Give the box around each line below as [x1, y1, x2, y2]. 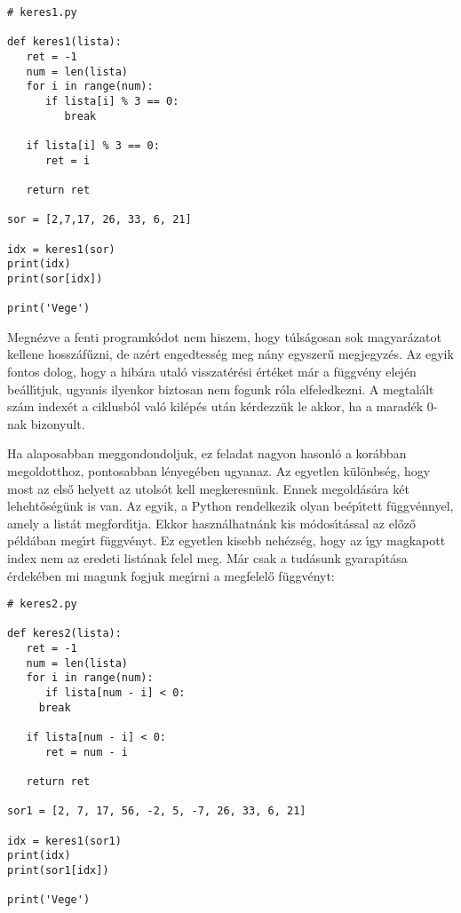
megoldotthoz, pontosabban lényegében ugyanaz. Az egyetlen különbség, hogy [7, 461, 431, 480]
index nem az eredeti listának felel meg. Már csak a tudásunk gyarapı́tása [7, 548, 408, 567]
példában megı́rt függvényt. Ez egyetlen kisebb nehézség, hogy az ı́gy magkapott [7, 531, 446, 550]
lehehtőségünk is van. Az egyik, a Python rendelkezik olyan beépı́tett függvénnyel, [7, 496, 454, 515]
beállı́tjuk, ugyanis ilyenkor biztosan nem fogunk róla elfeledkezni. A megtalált [7, 379, 434, 398]
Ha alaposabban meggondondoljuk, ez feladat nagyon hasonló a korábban [7, 444, 407, 463]
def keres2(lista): [7, 627, 122, 640]
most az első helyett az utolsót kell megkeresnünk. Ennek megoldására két [7, 479, 409, 497]
